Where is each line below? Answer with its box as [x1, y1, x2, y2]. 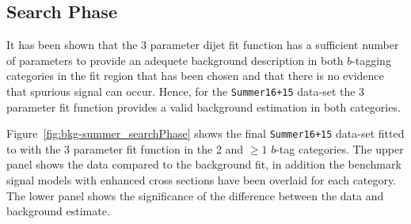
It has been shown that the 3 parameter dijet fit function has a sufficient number [6, 36, 399, 53]
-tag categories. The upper [276, 140, 404, 157]
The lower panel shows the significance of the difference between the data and [6, 187, 384, 203]
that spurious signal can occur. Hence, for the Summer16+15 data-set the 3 [6, 82, 365, 99]
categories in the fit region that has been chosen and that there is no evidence [6, 67, 384, 84]
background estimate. [6, 203, 110, 219]
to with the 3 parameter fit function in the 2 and [6, 140, 244, 157]
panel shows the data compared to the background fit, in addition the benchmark [6, 156, 401, 173]
